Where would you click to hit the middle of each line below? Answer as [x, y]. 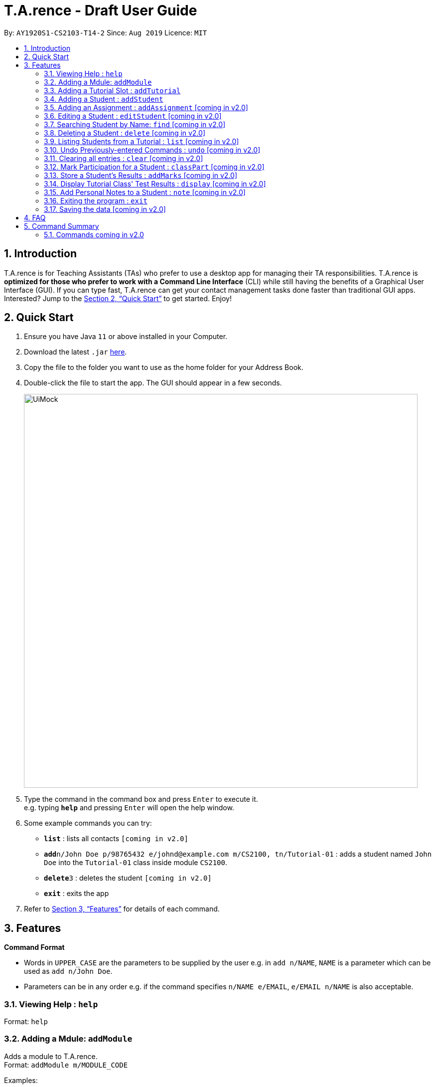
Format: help [26, 1022]
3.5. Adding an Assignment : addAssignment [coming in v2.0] [146, 107]
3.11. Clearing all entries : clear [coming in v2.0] [124, 158]
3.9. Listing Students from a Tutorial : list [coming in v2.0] [142, 141]
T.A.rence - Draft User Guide [101, 10]
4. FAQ [35, 217]
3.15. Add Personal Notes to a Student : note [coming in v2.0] [145, 192]
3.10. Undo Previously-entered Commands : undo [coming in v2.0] [152, 150]
